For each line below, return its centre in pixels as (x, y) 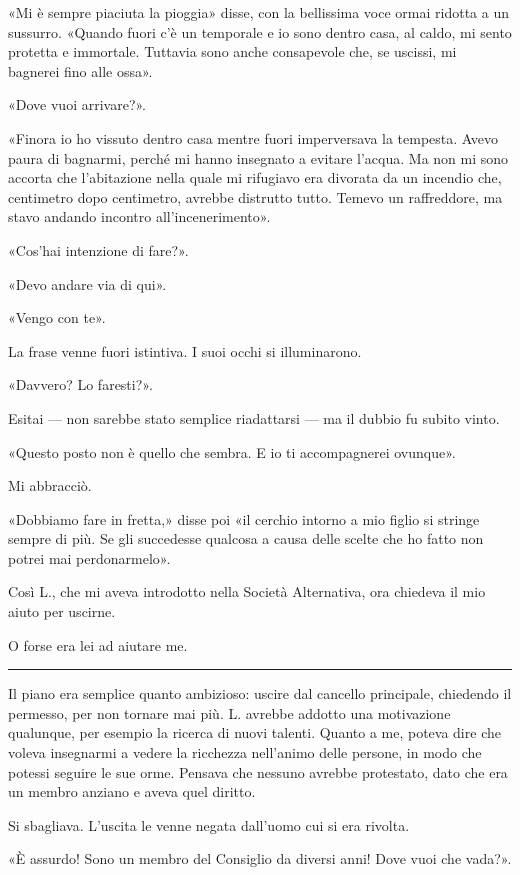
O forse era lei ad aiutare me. (98, 644)
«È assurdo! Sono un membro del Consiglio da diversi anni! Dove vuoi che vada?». (260, 858)
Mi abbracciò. (50, 485)
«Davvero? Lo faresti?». (80, 384)
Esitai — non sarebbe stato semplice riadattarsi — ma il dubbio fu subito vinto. (254, 417)
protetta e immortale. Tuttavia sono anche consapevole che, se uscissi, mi (232, 51)
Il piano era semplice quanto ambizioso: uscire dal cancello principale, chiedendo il (260, 693)
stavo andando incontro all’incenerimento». (139, 216)
